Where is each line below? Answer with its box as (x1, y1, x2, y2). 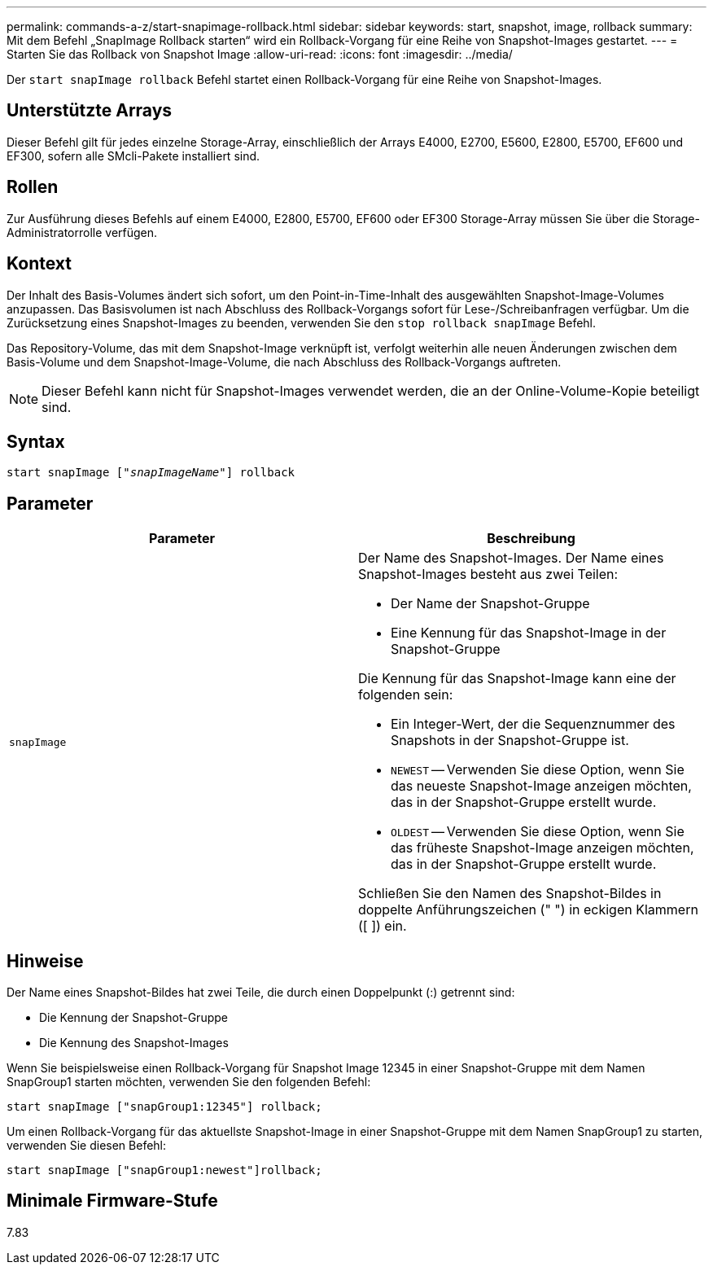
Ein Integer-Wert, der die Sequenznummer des (391, 716, 676, 733)
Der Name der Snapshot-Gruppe (391, 595, 590, 612)
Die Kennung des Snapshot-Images (39, 1036, 229, 1050)
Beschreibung (487, 530, 575, 547)
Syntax (7, 431, 65, 452)
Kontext (7, 253, 72, 274)
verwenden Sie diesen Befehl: (7, 1138, 167, 1153)
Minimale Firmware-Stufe (7, 1190, 218, 1212)
